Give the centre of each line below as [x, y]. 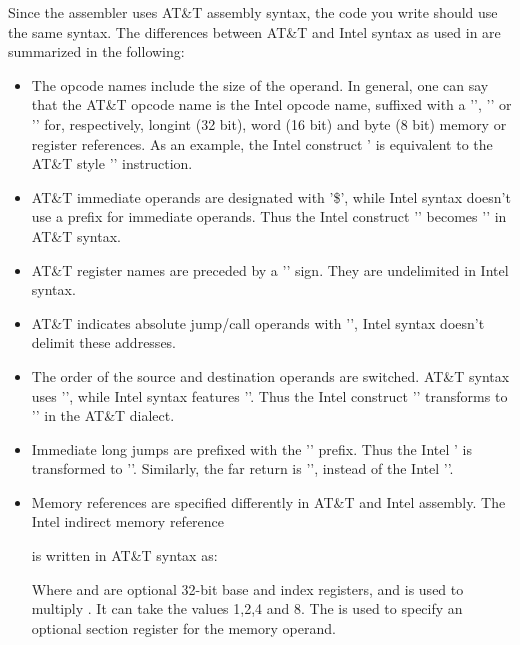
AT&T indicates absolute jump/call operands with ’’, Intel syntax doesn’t [258, 322]
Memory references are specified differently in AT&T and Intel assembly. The [268, 501]
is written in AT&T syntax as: [124, 555]
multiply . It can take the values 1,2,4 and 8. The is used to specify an [247, 608]
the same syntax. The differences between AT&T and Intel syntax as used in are [254, 31]
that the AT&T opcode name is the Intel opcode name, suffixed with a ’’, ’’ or [271, 104]
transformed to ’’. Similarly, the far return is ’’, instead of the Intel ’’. [242, 468]
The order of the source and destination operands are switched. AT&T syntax [270, 375]
